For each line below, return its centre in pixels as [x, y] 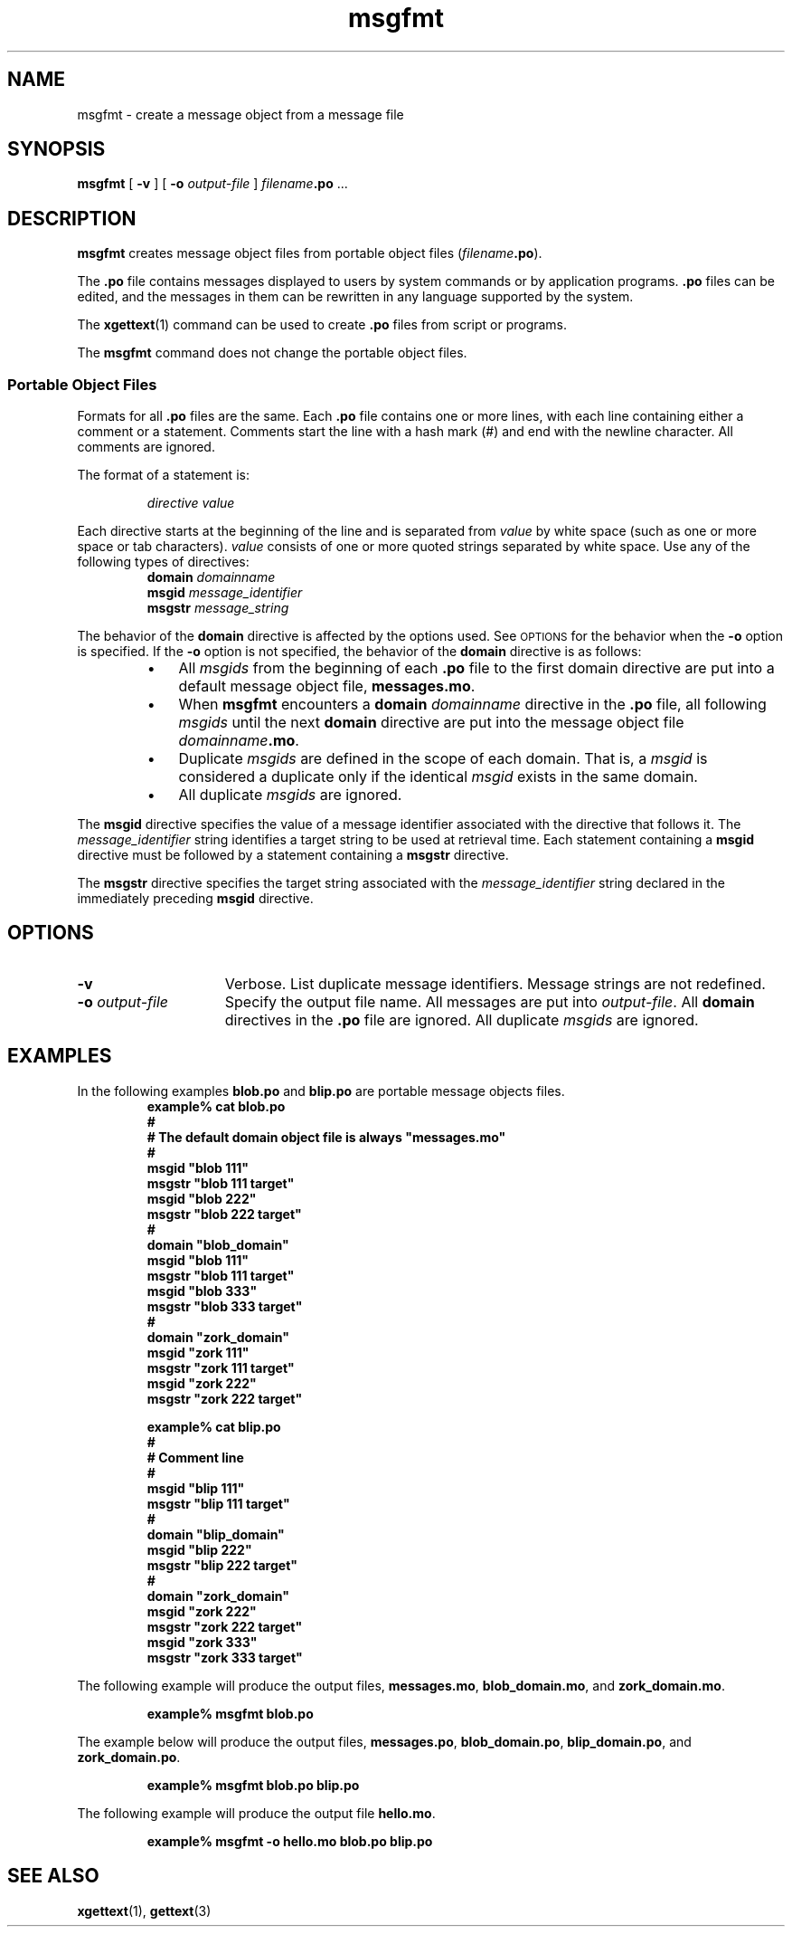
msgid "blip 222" [199, 1549]
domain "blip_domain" [216, 1534]
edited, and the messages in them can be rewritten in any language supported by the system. [355, 297]
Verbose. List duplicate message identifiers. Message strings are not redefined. [495, 983]
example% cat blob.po [216, 1106]
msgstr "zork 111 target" [221, 1367]
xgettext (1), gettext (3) [144, 1910]
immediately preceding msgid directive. [195, 899]
